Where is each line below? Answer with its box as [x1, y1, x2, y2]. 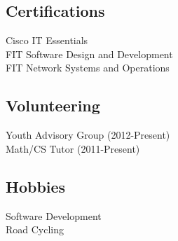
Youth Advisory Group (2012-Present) [6, 128, 170, 142]
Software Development [6, 208, 102, 223]
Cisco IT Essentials [6, 33, 88, 48]
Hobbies [6, 175, 66, 197]
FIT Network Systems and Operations [6, 60, 170, 75]
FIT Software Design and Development [6, 46, 173, 61]
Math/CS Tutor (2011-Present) [6, 141, 140, 156]
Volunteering [6, 95, 100, 116]
